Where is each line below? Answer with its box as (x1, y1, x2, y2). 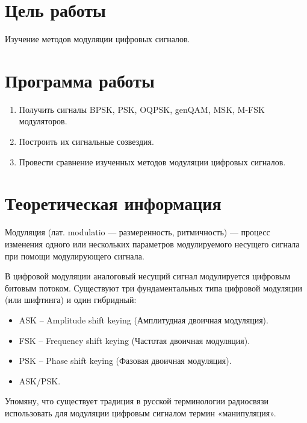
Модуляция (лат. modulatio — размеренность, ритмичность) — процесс (5, 226, 270, 238)
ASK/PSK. (19, 374, 61, 387)
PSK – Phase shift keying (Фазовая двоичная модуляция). (19, 354, 232, 367)
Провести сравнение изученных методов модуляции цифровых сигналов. (19, 155, 286, 168)
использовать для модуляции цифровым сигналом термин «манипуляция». (5, 406, 276, 419)
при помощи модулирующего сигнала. (5, 249, 144, 262)
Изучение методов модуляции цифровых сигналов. (5, 33, 190, 45)
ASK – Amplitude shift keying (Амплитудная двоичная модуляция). (19, 313, 268, 326)
